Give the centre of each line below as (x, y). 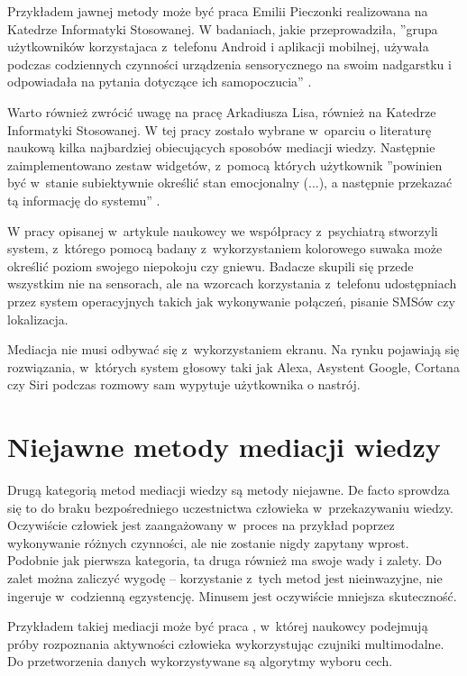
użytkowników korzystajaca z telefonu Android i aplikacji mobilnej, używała (218, 46)
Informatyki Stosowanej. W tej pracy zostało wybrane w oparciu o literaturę (220, 129)
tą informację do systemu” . (84, 200)
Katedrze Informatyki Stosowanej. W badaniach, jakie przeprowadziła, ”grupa (223, 28)
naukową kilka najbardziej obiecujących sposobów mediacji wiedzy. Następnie (221, 147)
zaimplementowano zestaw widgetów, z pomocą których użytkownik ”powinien (225, 164)
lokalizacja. (38, 319)
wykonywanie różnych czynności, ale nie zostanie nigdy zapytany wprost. (208, 542)
